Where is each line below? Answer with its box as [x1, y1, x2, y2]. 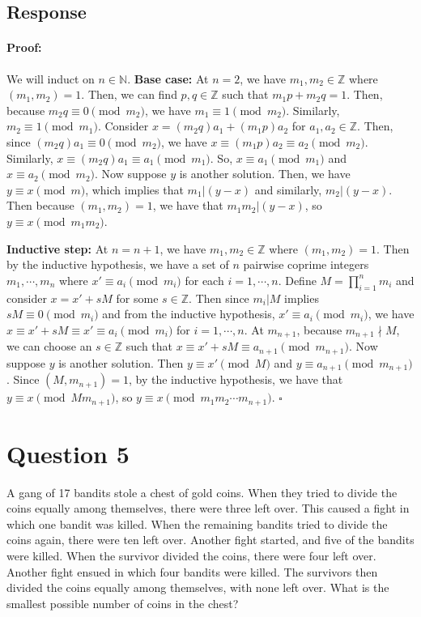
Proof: [6, 39, 42, 56]
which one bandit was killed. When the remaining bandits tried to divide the [6, 515, 388, 532]
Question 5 [6, 436, 130, 470]
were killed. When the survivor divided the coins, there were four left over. [6, 547, 376, 564]
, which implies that [85, 181, 184, 198]
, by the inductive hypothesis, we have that [129, 371, 343, 388]
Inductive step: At [6, 240, 108, 257]
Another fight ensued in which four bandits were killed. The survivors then [6, 563, 378, 580]
